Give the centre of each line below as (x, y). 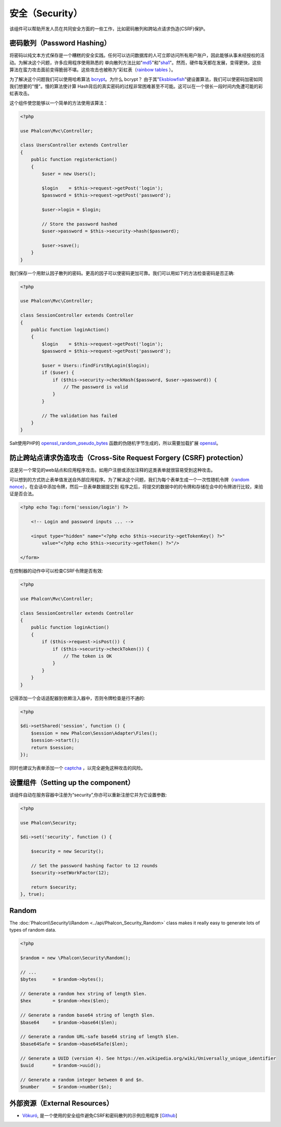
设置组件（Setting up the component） (72, 783)
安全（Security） (46, 13)
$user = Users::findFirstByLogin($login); (96, 365)
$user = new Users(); (69, 174)
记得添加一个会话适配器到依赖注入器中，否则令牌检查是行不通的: (77, 698)
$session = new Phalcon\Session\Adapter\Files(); (94, 733)
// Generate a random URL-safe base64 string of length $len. (100, 1037)
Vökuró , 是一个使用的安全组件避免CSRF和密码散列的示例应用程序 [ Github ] (100, 1115)
